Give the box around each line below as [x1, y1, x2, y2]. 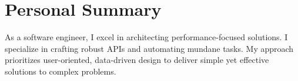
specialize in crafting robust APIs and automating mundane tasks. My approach [5, 42, 294, 54]
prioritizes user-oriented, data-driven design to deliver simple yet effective [5, 54, 269, 66]
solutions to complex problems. [5, 65, 116, 77]
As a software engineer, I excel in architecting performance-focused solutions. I [5, 31, 288, 43]
